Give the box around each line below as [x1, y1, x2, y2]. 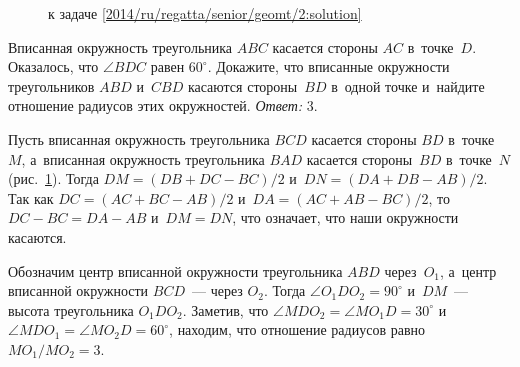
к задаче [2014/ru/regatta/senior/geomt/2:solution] [48, 3, 362, 23]
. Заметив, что [182, 299, 269, 320]
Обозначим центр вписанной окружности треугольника [8, 260, 343, 281]
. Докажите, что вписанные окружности [207, 56, 450, 77]
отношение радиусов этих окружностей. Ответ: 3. [8, 95, 318, 116]
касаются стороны [187, 75, 298, 96]
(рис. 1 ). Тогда [8, 168, 99, 189]
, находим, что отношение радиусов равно [169, 319, 425, 340]
